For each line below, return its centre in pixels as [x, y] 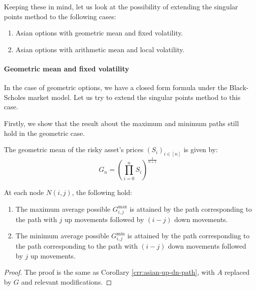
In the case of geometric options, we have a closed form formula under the [116, 87]
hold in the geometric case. [45, 133]
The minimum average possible [62, 236]
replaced [237, 272]
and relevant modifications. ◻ [67, 281]
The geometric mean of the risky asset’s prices [74, 149]
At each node [24, 192]
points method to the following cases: [60, 16]
